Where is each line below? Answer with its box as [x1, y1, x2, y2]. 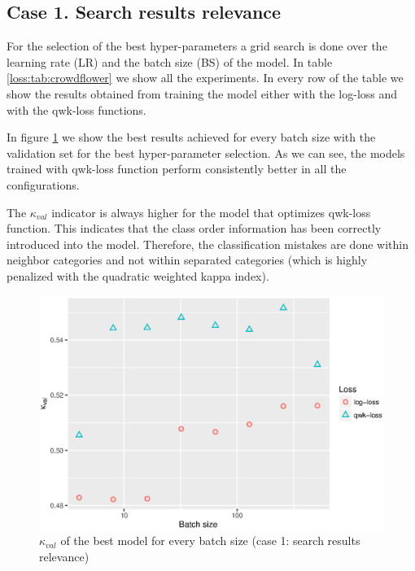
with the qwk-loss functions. [7, 101, 146, 118]
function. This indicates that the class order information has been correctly [7, 220, 382, 237]
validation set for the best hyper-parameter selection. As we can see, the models [7, 144, 405, 161]
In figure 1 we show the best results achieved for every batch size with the [7, 129, 376, 146]
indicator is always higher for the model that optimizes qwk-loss [51, 203, 371, 220]
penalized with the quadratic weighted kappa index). [7, 267, 269, 284]
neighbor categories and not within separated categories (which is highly [7, 251, 368, 268]
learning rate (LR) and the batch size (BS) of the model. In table [7, 53, 333, 70]
